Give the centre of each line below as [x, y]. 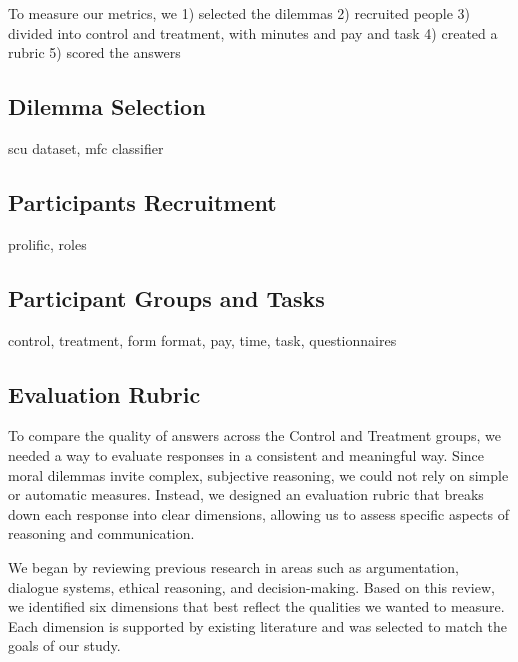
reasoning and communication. [101, 533]
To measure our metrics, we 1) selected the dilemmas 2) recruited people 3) [239, 13]
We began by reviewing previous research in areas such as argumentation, [233, 566]
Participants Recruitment [142, 201]
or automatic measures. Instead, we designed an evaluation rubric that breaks [246, 494]
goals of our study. [64, 645]
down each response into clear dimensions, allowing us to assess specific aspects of [259, 513]
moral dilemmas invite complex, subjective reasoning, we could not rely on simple [258, 474]
